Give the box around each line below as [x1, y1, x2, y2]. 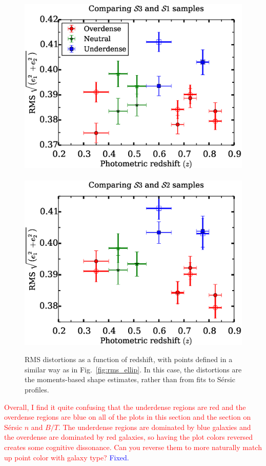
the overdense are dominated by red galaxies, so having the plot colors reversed [4, 432, 253, 442]
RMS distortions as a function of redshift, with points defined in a [25, 354, 233, 365]
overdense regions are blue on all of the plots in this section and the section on [4, 411, 251, 422]
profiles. [25, 384, 49, 395]
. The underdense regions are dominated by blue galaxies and [58, 421, 251, 432]
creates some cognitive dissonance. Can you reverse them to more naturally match [4, 442, 262, 452]
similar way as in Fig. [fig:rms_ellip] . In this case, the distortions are [25, 364, 242, 374]
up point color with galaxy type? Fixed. [4, 452, 129, 462]
